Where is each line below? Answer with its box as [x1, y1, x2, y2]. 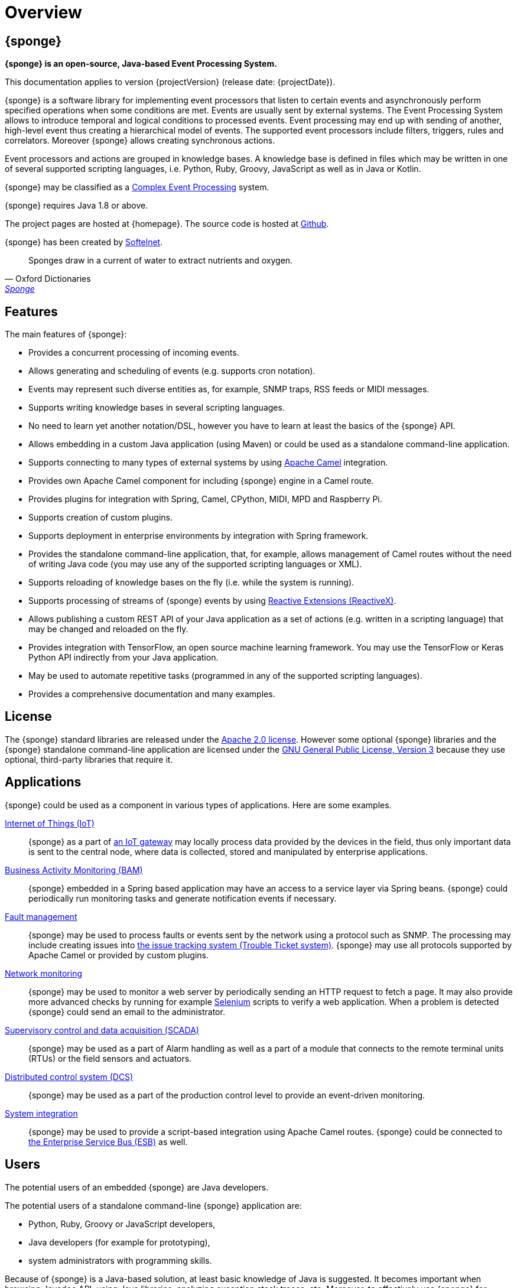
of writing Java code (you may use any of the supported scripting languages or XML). [28, 559, 362, 570]
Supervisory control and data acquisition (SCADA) [5, 1024, 199, 1035]
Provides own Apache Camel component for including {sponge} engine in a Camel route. [28, 476, 374, 486]
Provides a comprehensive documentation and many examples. [28, 689, 275, 700]
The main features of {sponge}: [5, 329, 127, 340]
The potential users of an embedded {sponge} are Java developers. [5, 1182, 269, 1192]
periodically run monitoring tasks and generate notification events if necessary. [28, 893, 337, 903]
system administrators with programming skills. [28, 1255, 212, 1266]
